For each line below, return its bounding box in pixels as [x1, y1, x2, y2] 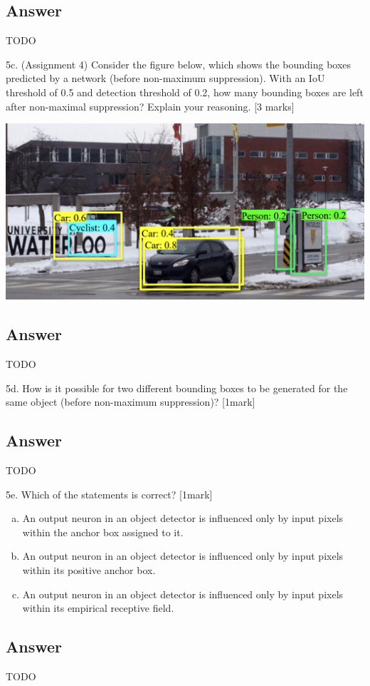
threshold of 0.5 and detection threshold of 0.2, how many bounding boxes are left [6, 84, 364, 99]
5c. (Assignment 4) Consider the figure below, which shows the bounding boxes [6, 56, 351, 71]
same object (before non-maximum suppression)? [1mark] [6, 394, 255, 409]
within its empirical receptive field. [22, 600, 174, 615]
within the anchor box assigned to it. [22, 524, 184, 539]
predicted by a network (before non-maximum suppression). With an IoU [6, 71, 325, 86]
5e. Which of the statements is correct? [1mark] [6, 486, 213, 501]
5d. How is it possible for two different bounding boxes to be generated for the [6, 380, 348, 395]
